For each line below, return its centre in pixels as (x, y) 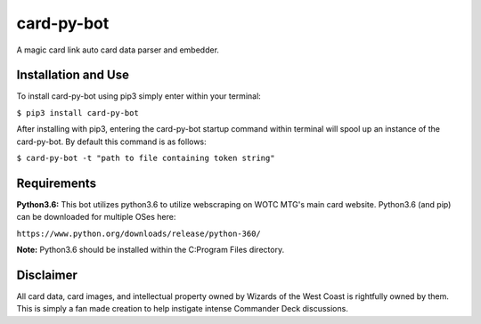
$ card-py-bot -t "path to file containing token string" (146, 158)
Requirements (57, 183)
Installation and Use (73, 75)
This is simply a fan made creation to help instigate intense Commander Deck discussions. (183, 309)
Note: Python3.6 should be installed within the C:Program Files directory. (151, 250)
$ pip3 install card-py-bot (78, 113)
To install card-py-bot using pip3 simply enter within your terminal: (139, 96)
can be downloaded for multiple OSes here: (96, 217)
